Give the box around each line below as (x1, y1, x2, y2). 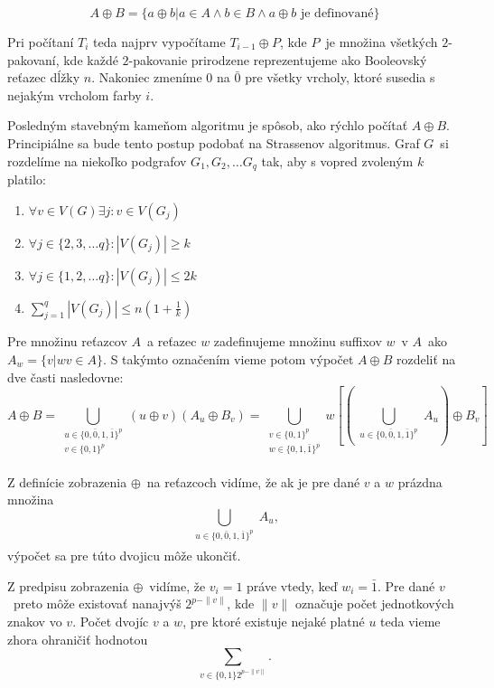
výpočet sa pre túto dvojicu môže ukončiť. (7, 546, 241, 565)
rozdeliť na (396, 350, 456, 368)
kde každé (63, 50, 118, 69)
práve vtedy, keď (247, 576, 338, 595)
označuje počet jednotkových (294, 594, 454, 613)
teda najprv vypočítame (93, 33, 226, 51)
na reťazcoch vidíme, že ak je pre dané (146, 472, 360, 491)
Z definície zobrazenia (7, 472, 127, 491)
